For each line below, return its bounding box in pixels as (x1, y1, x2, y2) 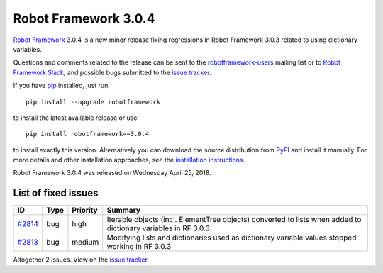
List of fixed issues (13, 187, 99, 199)
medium (72, 238, 99, 247)
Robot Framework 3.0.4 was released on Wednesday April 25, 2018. (13, 169, 212, 177)
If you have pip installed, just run (13, 82, 109, 90)
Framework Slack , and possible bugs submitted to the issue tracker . (13, 68, 211, 77)
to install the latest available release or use (13, 113, 138, 122)
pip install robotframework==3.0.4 (26, 130, 150, 138)
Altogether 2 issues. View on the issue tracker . (13, 255, 149, 264)
